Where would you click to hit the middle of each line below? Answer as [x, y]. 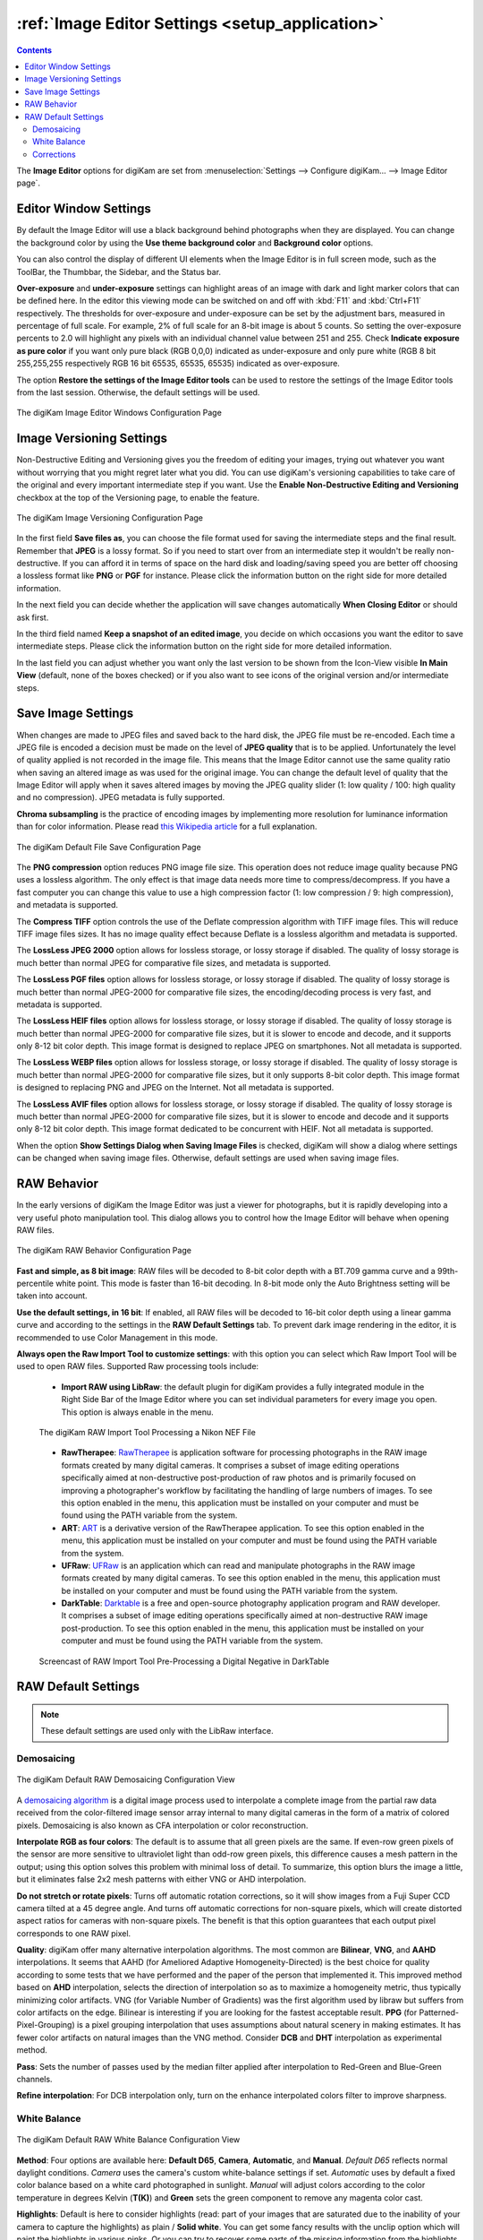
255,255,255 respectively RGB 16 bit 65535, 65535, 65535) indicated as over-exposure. [178, 364]
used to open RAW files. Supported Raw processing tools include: [138, 1366]
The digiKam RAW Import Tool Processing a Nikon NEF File [148, 1432]
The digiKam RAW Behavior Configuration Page [104, 1251]
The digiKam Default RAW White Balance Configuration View [128, 2140]
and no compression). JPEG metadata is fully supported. [121, 797]
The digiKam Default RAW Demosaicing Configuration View [126, 1779]
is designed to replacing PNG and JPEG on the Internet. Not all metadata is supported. [175, 1088]
